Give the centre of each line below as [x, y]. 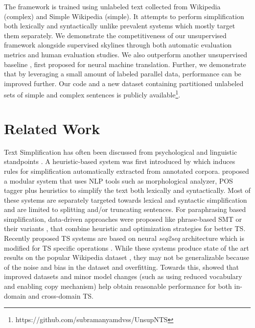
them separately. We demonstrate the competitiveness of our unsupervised [115, 35]
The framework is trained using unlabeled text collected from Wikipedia [112, 6]
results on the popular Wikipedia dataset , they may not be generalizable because [127, 257]
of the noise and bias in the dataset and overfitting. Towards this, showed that [122, 267]
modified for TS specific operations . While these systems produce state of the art [127, 247]
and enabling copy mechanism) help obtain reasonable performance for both [118, 286]
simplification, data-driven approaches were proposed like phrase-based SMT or [123, 219]
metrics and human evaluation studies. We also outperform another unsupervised [126, 54]
